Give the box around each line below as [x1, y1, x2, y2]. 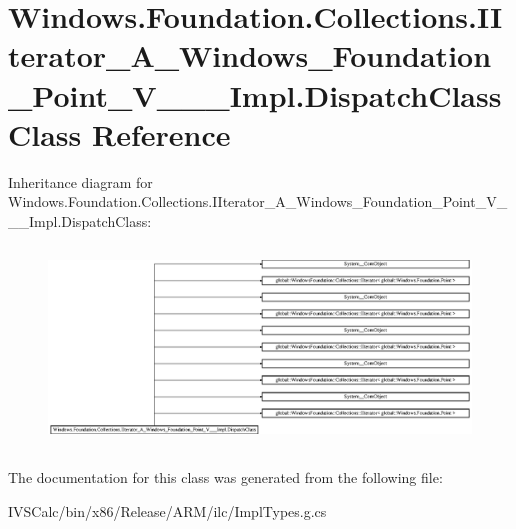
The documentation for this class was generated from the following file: [8, 466, 443, 487]
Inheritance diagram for [8, 171, 153, 192]
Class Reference [8, 113, 231, 154]
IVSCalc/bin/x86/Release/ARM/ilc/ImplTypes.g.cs [8, 500, 327, 521]
